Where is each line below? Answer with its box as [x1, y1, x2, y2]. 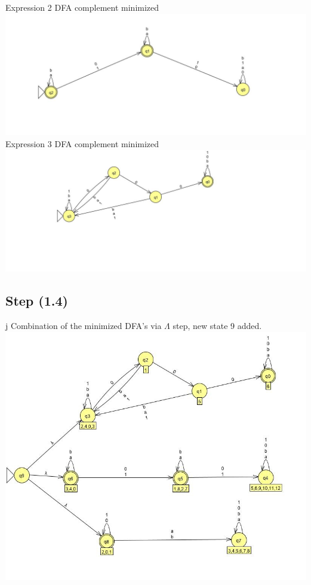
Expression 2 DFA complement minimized [5, 1, 159, 13]
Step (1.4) [5, 291, 68, 310]
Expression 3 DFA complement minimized [5, 137, 159, 150]
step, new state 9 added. [173, 319, 262, 332]
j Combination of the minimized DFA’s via [5, 319, 162, 332]
